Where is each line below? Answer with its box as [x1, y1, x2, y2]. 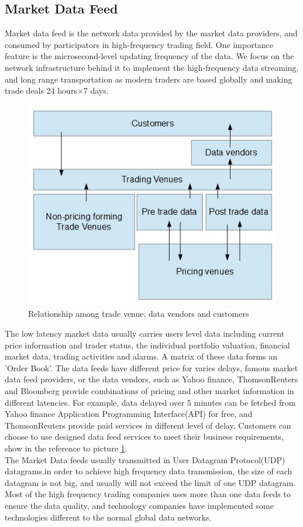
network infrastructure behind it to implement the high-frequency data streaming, [5, 61, 299, 73]
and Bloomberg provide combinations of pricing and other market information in [5, 384, 294, 396]
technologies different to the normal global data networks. [5, 511, 212, 523]
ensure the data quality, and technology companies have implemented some [5, 499, 274, 511]
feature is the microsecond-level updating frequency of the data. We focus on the [5, 50, 294, 62]
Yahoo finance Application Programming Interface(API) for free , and [5, 408, 253, 420]
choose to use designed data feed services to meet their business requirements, [5, 430, 284, 443]
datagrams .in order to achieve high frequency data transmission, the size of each [5, 465, 292, 477]
